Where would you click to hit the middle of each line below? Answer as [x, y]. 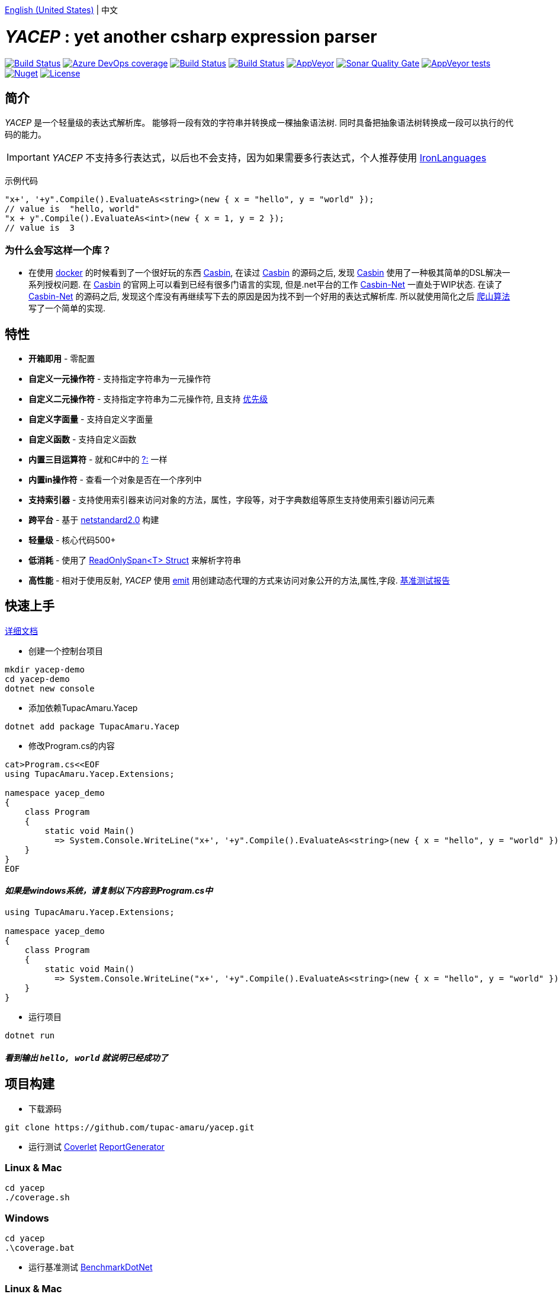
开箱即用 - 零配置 [62, 358]
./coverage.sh [37, 1198]
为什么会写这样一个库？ [58, 250]
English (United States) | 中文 [62, 10]
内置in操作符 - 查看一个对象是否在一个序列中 [115, 479]
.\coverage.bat [40, 1248]
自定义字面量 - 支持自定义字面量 [91, 419]
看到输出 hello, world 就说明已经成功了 [86, 1057]
